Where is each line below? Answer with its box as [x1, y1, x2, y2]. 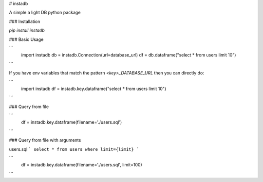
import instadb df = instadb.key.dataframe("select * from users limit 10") [21, 86, 167, 91]
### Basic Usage [9, 36, 44, 42]
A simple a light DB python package [9, 10, 81, 16]
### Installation [9, 18, 40, 24]
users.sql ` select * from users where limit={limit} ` [9, 146, 139, 152]
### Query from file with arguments [9, 137, 81, 143]
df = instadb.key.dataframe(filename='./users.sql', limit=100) [21, 162, 142, 168]
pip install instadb [9, 27, 45, 34]
